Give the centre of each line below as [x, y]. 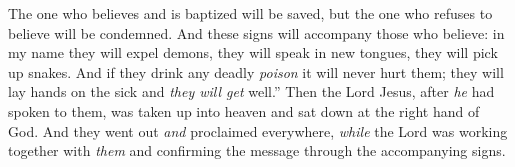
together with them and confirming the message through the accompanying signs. [257, 150]
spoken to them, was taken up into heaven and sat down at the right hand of [244, 110]
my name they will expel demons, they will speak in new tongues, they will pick [253, 52]
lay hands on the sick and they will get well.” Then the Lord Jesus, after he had [251, 91]
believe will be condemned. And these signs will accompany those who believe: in [256, 32]
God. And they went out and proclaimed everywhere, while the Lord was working [258, 130]
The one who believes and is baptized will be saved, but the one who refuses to [250, 13]
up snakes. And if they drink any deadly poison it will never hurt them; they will [256, 71]
